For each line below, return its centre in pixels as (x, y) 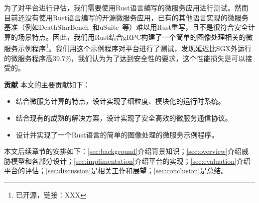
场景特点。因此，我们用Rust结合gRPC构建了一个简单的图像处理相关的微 (135, 36)
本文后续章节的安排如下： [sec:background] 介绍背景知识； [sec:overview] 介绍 (123, 151)
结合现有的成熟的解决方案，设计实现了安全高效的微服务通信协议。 (124, 118)
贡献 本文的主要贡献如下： (47, 84)
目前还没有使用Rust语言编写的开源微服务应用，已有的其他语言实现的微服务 (126, 17)
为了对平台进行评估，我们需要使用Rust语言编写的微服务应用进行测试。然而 (126, 7)
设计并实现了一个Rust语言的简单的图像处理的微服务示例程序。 (117, 134)
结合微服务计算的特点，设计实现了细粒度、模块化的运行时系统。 (120, 101)
